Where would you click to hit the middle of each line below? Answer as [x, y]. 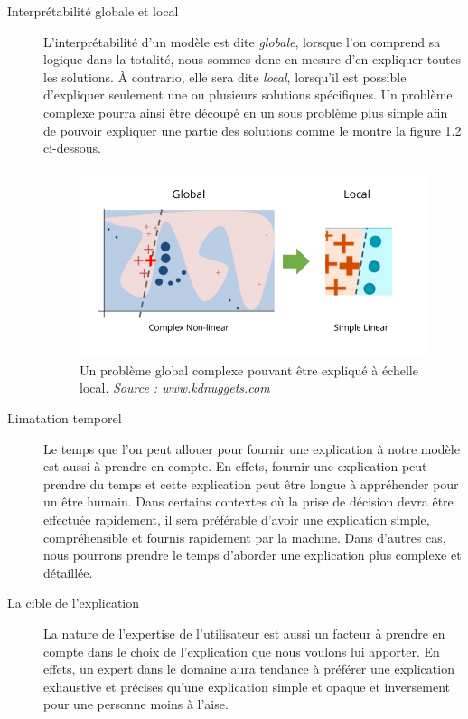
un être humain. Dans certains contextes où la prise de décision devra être [248, 501]
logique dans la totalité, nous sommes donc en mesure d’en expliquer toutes [253, 59]
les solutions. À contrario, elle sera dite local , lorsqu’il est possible [225, 76]
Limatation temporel [65, 418]
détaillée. [68, 572]
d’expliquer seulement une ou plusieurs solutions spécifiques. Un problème [248, 95]
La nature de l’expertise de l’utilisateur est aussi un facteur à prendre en [244, 634]
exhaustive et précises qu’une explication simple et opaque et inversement [247, 686]
